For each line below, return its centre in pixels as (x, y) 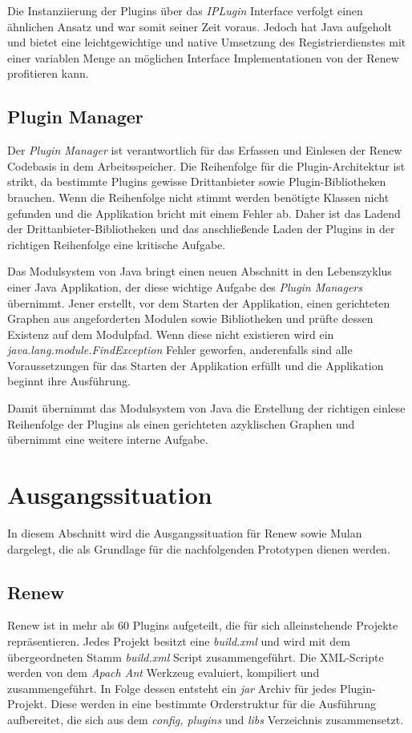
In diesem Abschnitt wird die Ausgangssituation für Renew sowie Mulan (185, 532)
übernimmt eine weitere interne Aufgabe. (108, 439)
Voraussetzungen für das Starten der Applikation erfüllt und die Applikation (196, 365)
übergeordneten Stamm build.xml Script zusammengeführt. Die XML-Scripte (196, 656)
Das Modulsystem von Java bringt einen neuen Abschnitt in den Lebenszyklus (200, 271)
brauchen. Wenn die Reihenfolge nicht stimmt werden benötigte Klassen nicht (198, 197)
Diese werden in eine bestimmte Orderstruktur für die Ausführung (213, 704)
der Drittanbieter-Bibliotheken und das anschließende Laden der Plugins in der (201, 229)
